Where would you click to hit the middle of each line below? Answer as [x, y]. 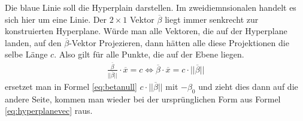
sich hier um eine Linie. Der [56, 19]
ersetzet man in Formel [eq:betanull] [71, 86]
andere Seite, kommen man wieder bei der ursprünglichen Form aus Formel [143, 99]
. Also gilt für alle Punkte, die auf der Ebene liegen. [149, 54]
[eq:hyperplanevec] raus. [49, 111]
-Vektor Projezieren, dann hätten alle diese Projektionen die [179, 42]
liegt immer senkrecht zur [212, 19]
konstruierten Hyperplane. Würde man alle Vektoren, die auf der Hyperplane [146, 31]
